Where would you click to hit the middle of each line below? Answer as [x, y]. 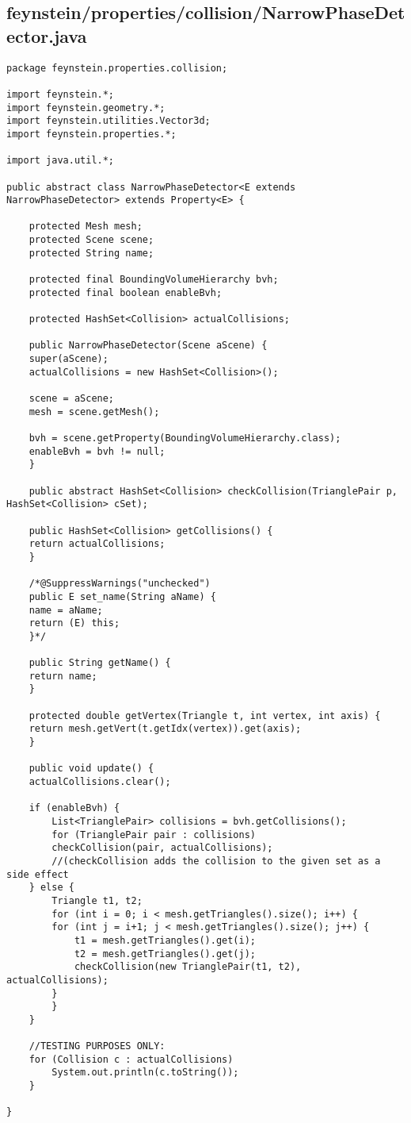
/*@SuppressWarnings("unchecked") [120, 584]
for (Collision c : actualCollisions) [131, 1059]
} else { [51, 888]
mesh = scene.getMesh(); [94, 412]
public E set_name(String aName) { [122, 596]
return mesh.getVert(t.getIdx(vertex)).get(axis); [165, 729]
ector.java [47, 35]
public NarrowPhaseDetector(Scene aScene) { [148, 346]
